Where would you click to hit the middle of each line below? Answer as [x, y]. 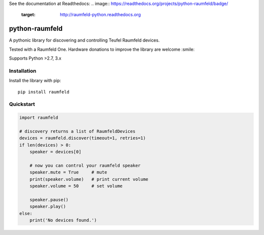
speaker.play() [48, 207]
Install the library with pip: [35, 81]
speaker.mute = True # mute [68, 172]
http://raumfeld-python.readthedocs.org [100, 15]
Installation [23, 71]
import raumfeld [39, 118]
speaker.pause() [49, 200]
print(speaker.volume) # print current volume [89, 179]
